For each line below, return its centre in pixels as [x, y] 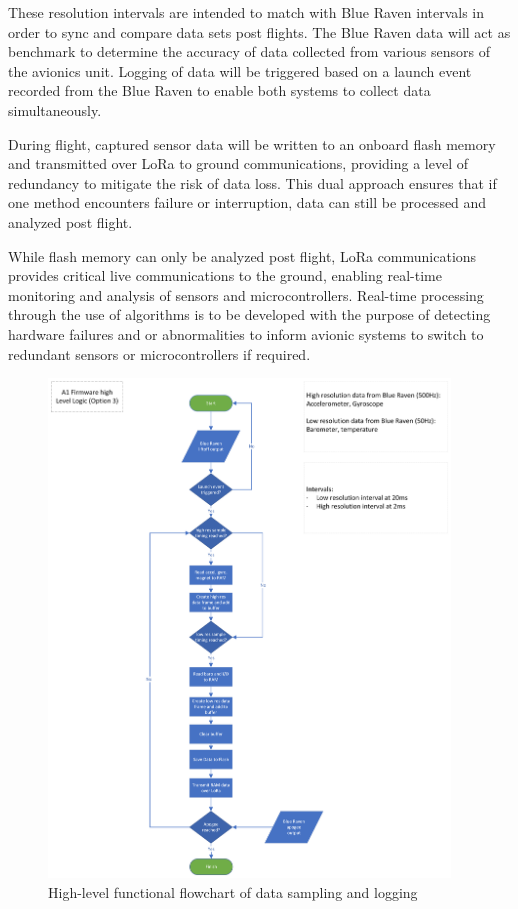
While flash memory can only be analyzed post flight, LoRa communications [242, 255]
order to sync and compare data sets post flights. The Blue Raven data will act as [259, 31]
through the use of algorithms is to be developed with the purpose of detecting [249, 314]
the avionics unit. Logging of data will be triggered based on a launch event [240, 70]
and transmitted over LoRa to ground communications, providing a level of [238, 163]
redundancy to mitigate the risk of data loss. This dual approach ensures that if [252, 182]
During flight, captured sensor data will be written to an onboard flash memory [252, 143]
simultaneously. [55, 109]
